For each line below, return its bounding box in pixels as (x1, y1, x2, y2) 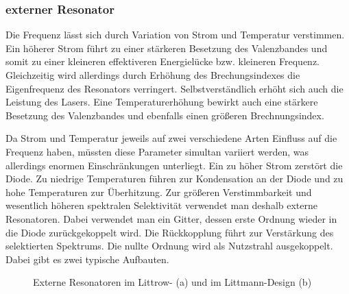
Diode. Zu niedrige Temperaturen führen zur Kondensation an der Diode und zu (5, 171, 344, 186)
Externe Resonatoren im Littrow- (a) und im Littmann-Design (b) (33, 275, 312, 289)
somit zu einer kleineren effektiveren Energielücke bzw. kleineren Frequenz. (5, 54, 320, 69)
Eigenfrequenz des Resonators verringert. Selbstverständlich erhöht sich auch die (5, 81, 344, 95)
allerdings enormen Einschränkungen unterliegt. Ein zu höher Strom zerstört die (5, 158, 343, 172)
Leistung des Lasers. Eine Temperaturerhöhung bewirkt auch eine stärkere (5, 95, 318, 109)
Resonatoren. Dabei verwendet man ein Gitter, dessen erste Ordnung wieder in (5, 211, 337, 225)
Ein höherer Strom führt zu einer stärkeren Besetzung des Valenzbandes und (5, 40, 328, 55)
